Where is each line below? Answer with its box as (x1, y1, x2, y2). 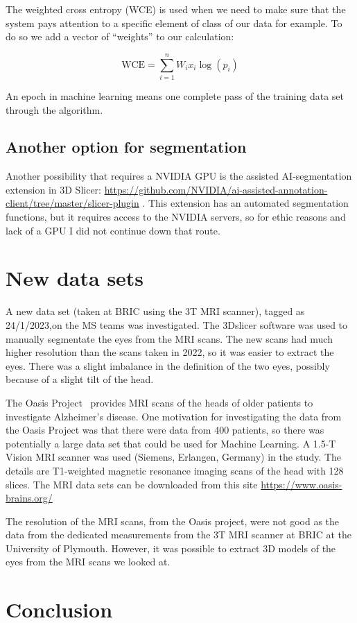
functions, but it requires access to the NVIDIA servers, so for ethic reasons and (6, 210, 346, 224)
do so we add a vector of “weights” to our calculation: (6, 29, 234, 44)
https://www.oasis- (261, 477, 342, 491)
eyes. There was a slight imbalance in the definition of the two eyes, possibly (6, 358, 330, 373)
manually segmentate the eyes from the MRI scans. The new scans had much (6, 331, 333, 345)
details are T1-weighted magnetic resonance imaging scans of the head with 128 (6, 463, 344, 477)
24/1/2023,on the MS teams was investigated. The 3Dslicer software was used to (6, 317, 348, 332)
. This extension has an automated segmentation (142, 196, 349, 210)
